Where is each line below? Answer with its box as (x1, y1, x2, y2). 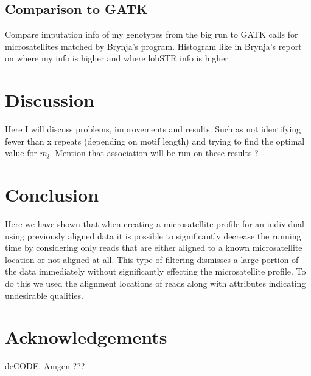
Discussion (5, 87, 94, 112)
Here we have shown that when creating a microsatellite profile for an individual (5, 217, 304, 230)
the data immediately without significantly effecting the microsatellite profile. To (5, 265, 306, 278)
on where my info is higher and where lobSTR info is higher (5, 52, 228, 64)
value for (5, 146, 37, 159)
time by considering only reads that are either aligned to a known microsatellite (5, 241, 302, 254)
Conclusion (5, 182, 99, 207)
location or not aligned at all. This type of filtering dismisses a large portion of (5, 253, 299, 265)
